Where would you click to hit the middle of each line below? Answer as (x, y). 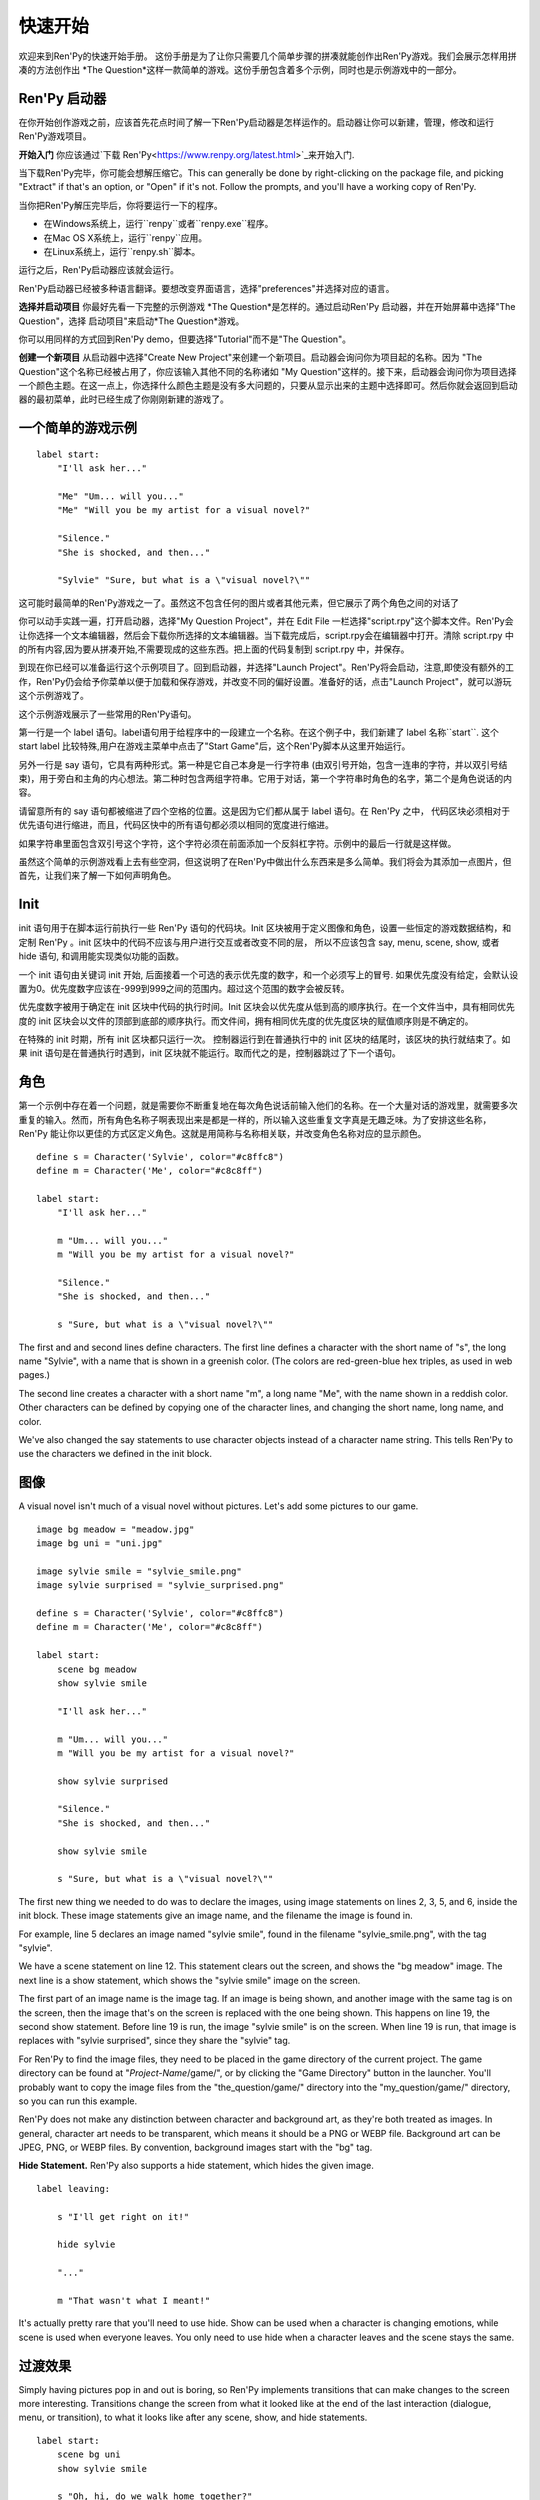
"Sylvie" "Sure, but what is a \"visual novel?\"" (183, 580)
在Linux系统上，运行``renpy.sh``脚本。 (122, 251)
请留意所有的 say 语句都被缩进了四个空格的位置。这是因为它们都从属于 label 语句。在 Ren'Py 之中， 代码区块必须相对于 (264, 811)
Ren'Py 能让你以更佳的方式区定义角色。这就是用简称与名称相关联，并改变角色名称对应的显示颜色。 (222, 1134)
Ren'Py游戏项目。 (55, 136)
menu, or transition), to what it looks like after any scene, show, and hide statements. (193, 2417)
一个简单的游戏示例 (77, 428)
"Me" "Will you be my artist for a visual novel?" (183, 510)
